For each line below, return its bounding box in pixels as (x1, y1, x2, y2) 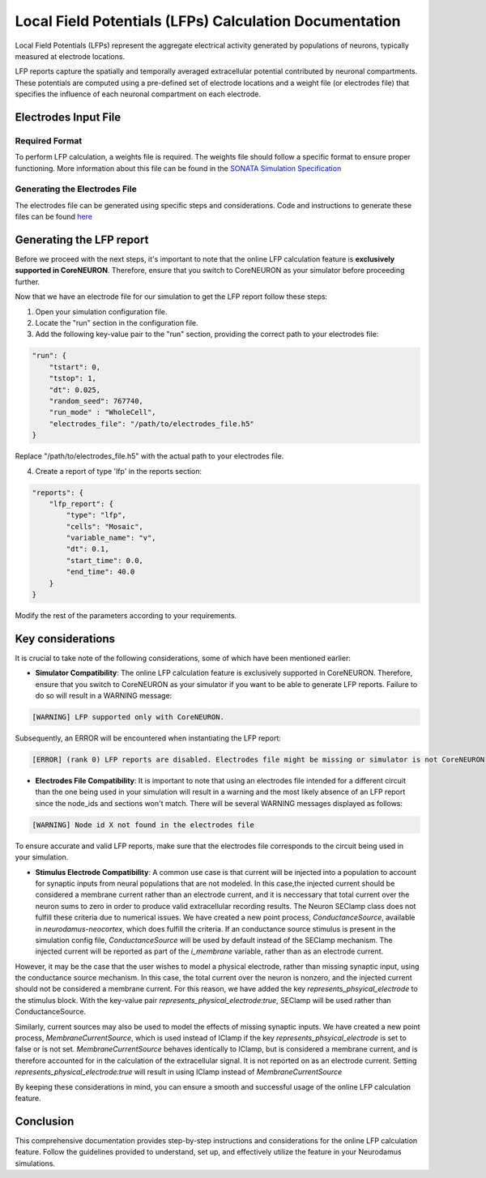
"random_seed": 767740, (49, 396, 143, 405)
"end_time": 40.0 (66, 567, 135, 577)
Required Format (15, 134, 83, 146)
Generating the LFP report (15, 233, 149, 246)
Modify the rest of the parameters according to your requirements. (15, 611, 237, 621)
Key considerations (15, 632, 116, 646)
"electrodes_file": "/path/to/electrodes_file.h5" (49, 419, 254, 429)
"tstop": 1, (49, 373, 97, 383)
